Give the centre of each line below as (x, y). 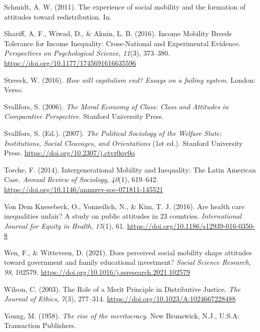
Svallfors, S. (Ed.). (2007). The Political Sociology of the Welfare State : (113, 133)
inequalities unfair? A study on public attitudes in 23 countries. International (123, 216)
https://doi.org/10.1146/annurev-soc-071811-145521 (84, 189)
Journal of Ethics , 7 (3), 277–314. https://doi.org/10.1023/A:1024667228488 (120, 299)
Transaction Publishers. (40, 325)
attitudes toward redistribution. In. (58, 16)
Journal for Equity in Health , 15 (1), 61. (65, 225)
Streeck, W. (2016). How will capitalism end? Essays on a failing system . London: (130, 79)
